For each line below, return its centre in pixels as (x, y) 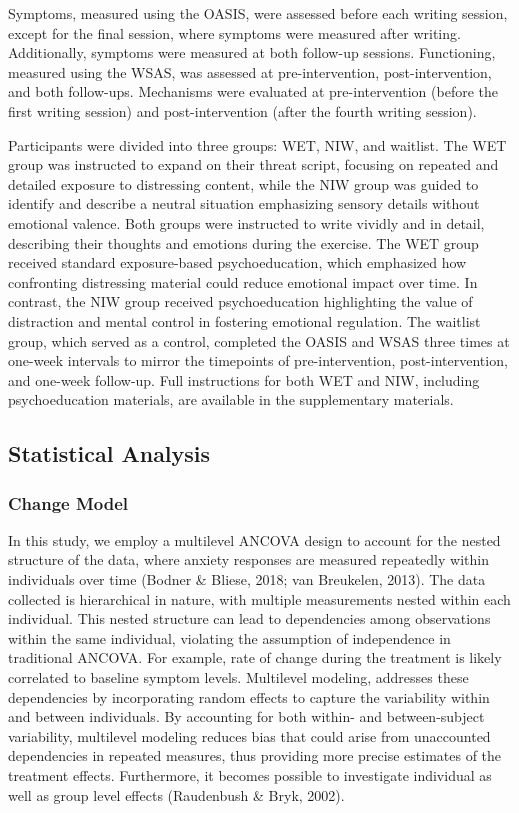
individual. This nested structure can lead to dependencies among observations (249, 618)
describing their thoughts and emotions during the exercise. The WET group (243, 242)
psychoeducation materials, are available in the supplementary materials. (231, 399)
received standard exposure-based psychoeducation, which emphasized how (237, 262)
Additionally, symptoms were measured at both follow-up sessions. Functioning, (252, 52)
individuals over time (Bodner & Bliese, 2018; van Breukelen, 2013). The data (247, 579)
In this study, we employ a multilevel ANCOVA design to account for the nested (254, 539)
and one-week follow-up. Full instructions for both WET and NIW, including (244, 379)
